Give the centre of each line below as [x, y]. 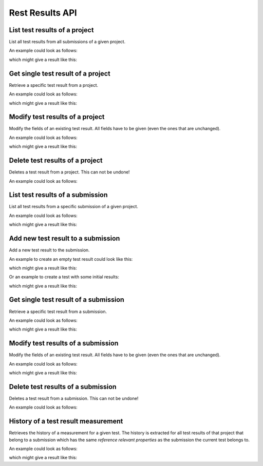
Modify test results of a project [57, 117]
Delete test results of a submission [63, 387]
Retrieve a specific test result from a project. [54, 85]
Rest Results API [43, 13]
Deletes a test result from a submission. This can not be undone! [74, 398]
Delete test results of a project [56, 161]
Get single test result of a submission [66, 300]
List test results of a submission [58, 195]
